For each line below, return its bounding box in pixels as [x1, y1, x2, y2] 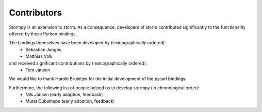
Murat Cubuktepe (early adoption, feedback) [25, 98, 115, 104]
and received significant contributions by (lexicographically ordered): [9, 60, 147, 66]
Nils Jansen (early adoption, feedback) [25, 92, 103, 97]
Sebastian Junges [25, 47, 62, 52]
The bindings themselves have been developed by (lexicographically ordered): [9, 40, 166, 46]
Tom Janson [25, 67, 50, 73]
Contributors [9, 7, 63, 18]
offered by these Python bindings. [9, 31, 77, 36]
